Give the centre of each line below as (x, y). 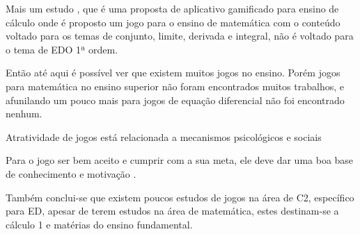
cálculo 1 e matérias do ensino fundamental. (99, 224)
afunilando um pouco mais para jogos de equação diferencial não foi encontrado (175, 100)
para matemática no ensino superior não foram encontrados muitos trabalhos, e (175, 86)
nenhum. (24, 114)
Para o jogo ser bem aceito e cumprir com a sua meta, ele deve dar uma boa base (180, 160)
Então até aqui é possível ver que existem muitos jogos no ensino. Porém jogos (173, 73)
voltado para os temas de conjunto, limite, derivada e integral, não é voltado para (180, 36)
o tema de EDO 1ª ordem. (62, 49)
